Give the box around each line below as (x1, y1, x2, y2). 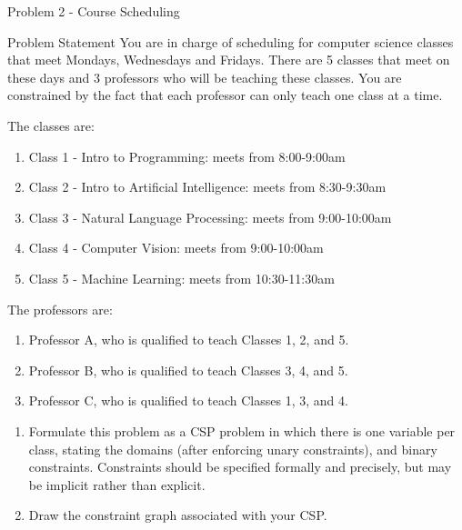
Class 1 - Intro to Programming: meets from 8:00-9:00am (28, 146, 346, 165)
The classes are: (7, 115, 95, 135)
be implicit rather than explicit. (28, 475, 206, 494)
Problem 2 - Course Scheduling (7, 2, 180, 20)
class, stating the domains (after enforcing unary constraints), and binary (28, 439, 437, 458)
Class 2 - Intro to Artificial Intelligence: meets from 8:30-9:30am (28, 177, 387, 196)
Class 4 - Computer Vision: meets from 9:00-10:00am (28, 238, 324, 257)
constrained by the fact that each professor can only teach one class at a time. (7, 85, 443, 105)
